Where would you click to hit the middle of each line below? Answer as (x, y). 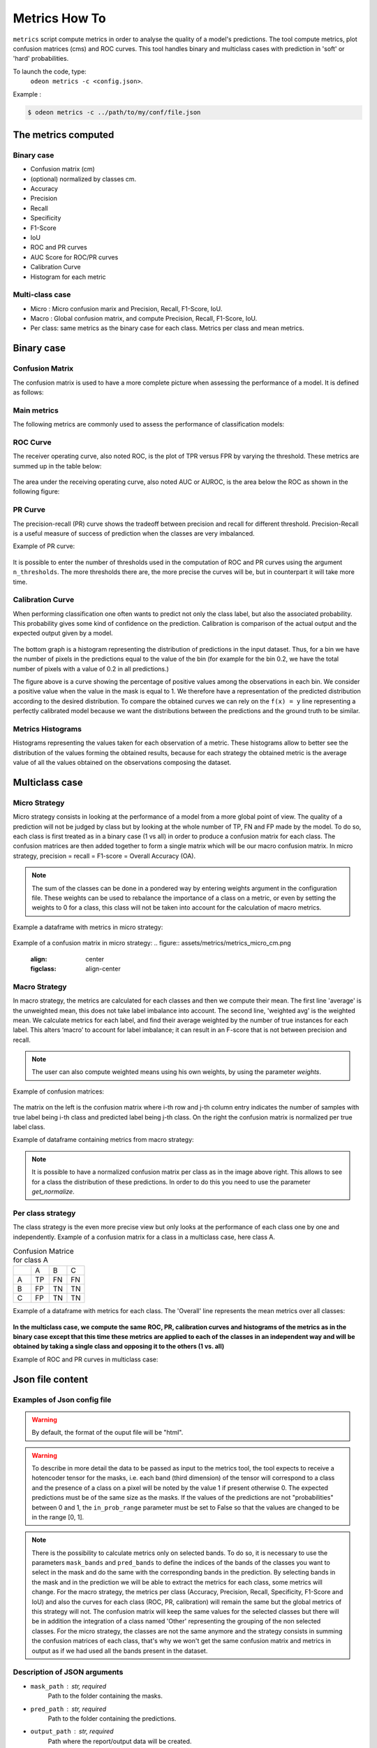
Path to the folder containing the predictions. (112, 1718)
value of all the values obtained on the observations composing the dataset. (122, 763)
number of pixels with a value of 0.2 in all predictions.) (91, 668)
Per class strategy (44, 1213)
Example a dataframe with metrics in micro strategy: (88, 927)
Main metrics (36, 410)
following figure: (36, 492)
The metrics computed (64, 135)
